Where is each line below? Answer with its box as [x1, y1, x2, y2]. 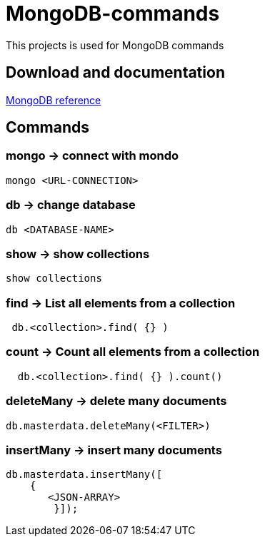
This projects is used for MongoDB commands [6, 39, 224, 51]
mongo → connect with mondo [6, 148, 179, 163]
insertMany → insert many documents [6, 442, 222, 457]
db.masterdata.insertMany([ [6, 469, 163, 481]
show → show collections [6, 246, 150, 261]
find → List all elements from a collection [6, 295, 236, 310]
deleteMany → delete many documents [6, 394, 227, 409]
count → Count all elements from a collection [6, 344, 260, 359]
